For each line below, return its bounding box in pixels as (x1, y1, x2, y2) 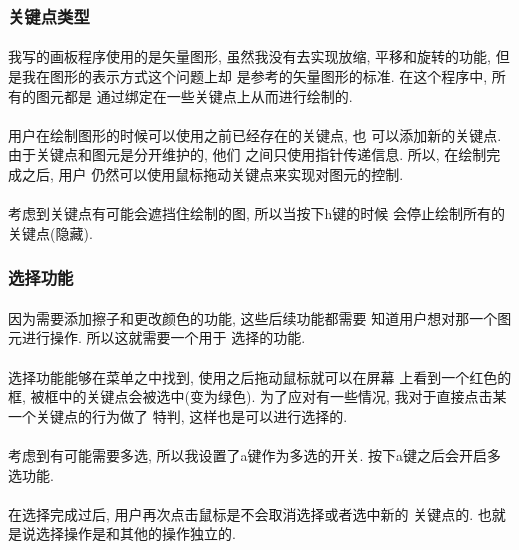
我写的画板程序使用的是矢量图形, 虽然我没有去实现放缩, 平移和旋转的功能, (8, 46, 491, 67)
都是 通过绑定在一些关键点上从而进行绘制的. (63, 85, 353, 106)
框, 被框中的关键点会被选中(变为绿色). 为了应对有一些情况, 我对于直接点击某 (8, 386, 507, 407)
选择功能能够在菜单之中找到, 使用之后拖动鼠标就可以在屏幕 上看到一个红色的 (8, 366, 512, 387)
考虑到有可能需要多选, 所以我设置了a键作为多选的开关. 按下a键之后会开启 (8, 444, 488, 465)
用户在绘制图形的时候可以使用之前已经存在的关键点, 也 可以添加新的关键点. (8, 124, 502, 145)
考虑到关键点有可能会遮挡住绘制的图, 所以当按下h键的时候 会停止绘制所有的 (8, 203, 505, 224)
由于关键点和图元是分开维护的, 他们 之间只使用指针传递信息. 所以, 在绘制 (8, 144, 487, 165)
